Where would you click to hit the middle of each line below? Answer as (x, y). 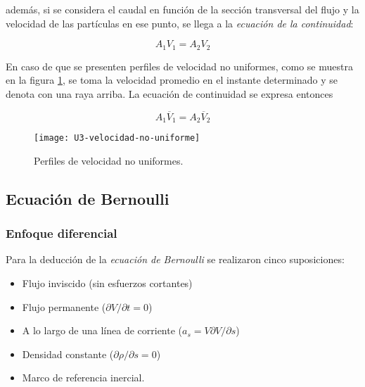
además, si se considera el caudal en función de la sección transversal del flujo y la (182, 9)
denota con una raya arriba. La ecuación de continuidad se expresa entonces (169, 93)
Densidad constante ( (68, 354)
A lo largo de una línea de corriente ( (102, 330)
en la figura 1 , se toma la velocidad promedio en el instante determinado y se (172, 80)
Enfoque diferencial (62, 233)
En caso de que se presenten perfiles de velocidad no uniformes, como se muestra (179, 66)
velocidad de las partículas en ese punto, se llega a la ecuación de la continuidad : (180, 23)
